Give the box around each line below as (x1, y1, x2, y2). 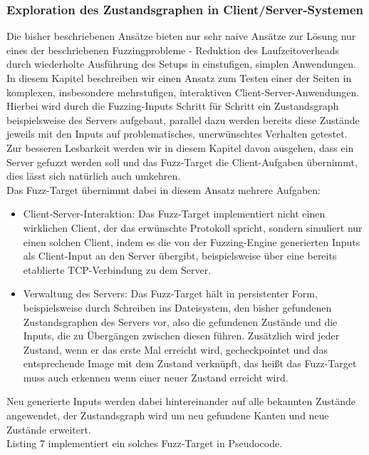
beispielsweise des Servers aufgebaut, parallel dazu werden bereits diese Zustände (6, 112, 360, 127)
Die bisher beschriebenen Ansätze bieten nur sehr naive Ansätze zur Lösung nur (6, 29, 356, 44)
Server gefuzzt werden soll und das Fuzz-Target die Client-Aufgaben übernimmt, (6, 154, 358, 169)
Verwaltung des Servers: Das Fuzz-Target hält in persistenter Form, (23, 286, 318, 301)
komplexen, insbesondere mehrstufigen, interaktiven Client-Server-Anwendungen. (6, 84, 360, 99)
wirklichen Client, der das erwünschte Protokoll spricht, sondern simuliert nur (23, 220, 363, 235)
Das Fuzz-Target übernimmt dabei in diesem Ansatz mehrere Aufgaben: (6, 182, 321, 197)
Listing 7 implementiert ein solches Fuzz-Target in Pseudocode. (6, 436, 283, 451)
